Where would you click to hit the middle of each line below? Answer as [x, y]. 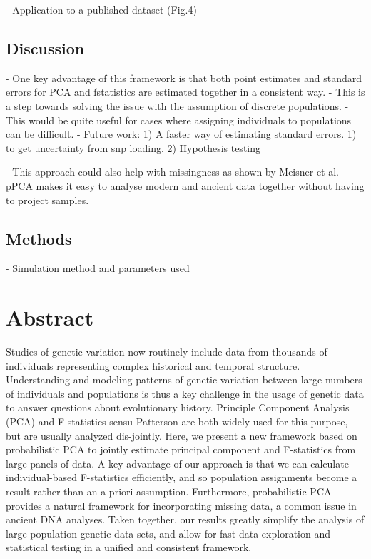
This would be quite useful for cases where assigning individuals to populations [179, 120]
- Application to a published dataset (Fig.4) [101, 9]
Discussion [45, 47]
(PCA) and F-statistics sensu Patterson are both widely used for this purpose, [177, 422]
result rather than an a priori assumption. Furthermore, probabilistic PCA [169, 491]
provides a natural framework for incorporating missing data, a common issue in [181, 505]
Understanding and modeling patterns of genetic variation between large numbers [184, 379]
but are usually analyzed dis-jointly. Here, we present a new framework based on [182, 435]
